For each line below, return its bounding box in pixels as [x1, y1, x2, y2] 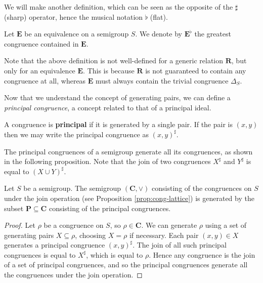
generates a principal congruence [4, 239, 105, 250]
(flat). [150, 11, 168, 22]
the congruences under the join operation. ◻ [4, 269, 143, 280]
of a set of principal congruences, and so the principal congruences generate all [4, 259, 248, 270]
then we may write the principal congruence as [4, 129, 149, 139]
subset [4, 203, 24, 213]
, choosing [75, 229, 106, 240]
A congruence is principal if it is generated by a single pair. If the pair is [4, 119, 233, 130]
